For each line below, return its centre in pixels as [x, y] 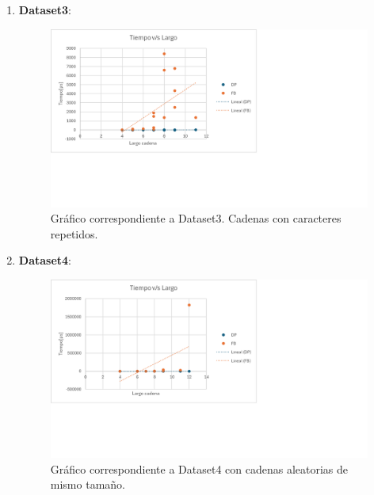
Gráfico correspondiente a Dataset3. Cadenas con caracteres [196, 218]
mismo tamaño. [88, 484]
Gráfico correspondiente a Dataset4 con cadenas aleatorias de [199, 468]
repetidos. [74, 233]
